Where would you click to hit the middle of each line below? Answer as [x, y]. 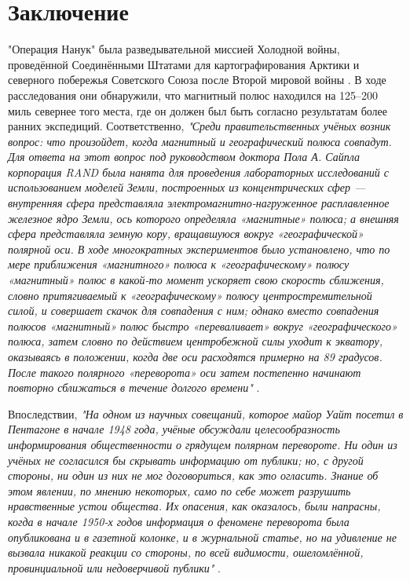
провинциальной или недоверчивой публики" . [114, 567]
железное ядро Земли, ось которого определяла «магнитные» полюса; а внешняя [203, 218]
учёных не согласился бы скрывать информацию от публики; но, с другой [186, 460]
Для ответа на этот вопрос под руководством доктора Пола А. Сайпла [184, 157]
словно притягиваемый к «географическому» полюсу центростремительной [190, 295]
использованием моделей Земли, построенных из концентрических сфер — [187, 187]
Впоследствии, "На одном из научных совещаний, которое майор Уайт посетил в [206, 413]
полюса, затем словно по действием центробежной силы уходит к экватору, [195, 341]
